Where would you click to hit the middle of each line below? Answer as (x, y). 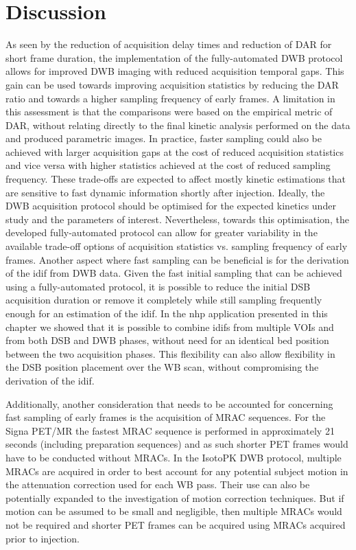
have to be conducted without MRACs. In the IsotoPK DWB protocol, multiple (174, 457)
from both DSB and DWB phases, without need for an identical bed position (167, 340)
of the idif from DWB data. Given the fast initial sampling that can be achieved (174, 273)
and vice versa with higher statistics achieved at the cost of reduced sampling (168, 165)
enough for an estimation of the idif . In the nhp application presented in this (167, 313)
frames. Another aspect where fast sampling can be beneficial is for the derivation (177, 259)
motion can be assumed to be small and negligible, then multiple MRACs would (174, 511)
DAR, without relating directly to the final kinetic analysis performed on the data (178, 125)
